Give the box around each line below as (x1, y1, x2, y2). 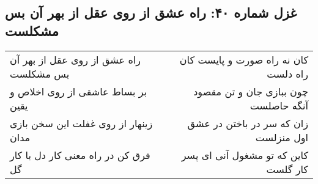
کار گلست (266, 161, 308, 176)
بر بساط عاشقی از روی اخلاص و (10, 84, 147, 98)
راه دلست (267, 66, 308, 81)
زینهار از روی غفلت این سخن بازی (10, 116, 153, 130)
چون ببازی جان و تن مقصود (193, 84, 308, 98)
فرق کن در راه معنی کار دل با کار (10, 147, 150, 162)
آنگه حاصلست (250, 98, 308, 112)
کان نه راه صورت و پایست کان (179, 52, 308, 67)
